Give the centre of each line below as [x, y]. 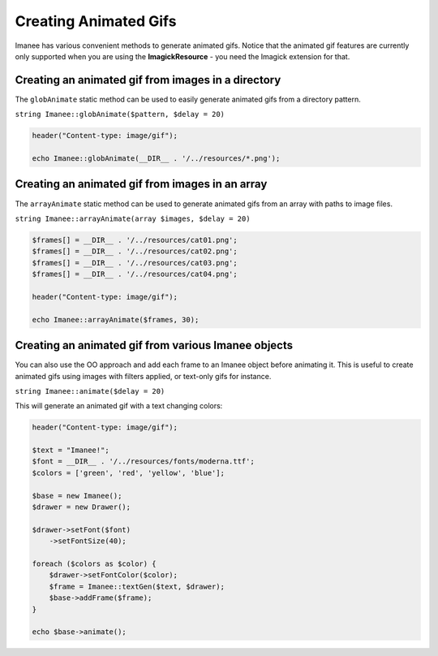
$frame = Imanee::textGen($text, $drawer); [137, 586]
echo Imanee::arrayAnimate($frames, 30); [116, 319]
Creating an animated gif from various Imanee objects [154, 345]
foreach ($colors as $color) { [94, 563]
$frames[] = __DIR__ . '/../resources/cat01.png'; [135, 240]
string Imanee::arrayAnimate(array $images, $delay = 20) [133, 218]
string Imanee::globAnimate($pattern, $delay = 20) [120, 114]
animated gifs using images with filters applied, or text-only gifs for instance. [143, 376]
